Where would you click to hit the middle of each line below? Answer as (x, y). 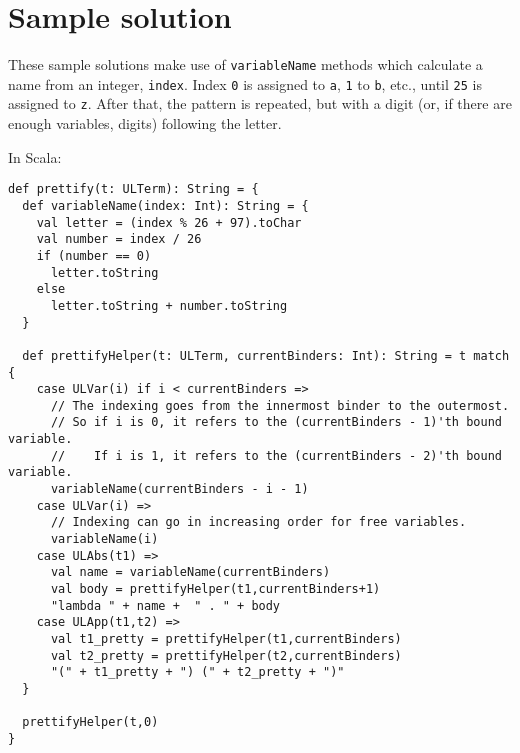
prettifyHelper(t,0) (90, 722)
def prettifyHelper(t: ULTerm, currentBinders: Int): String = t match (266, 355)
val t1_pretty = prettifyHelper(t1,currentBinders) (226, 639)
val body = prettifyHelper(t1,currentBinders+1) (215, 589)
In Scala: (35, 156)
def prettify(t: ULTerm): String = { (133, 189)
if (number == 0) (94, 255)
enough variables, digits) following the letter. (145, 123)
